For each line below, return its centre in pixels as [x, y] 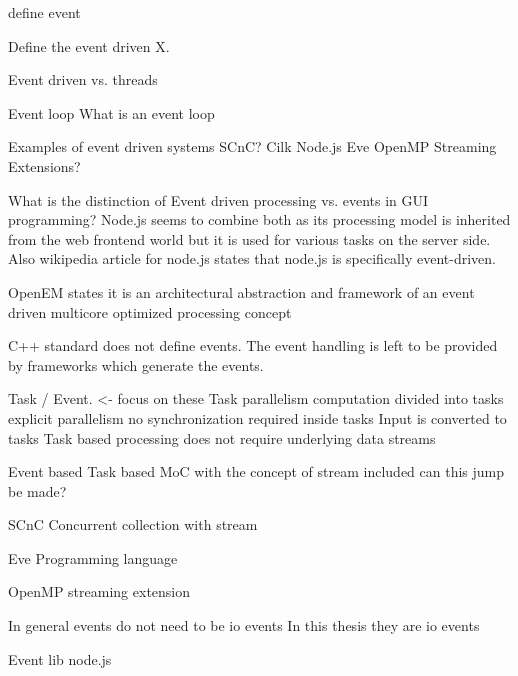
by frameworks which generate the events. [136, 364]
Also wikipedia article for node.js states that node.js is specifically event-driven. [252, 258]
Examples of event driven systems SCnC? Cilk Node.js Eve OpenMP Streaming [252, 146]
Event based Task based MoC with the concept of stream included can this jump [256, 471]
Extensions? [44, 165]
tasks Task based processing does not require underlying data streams [222, 437]
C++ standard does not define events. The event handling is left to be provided [253, 345]
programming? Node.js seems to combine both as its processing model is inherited [259, 219]
